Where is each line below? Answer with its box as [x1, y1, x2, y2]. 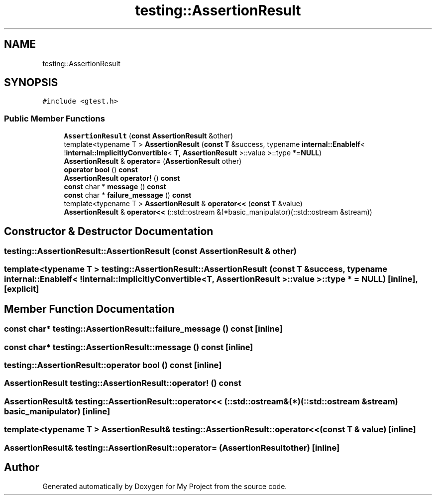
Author [4, 461, 39, 474]
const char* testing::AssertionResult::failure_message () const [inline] [4, 324, 283, 334]
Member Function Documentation [4, 302, 175, 315]
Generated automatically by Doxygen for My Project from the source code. [42, 482, 287, 491]
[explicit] [4, 284, 39, 294]
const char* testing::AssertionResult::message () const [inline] [4, 342, 253, 352]
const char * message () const [64, 182, 166, 191]
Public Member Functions [4, 113, 105, 124]
